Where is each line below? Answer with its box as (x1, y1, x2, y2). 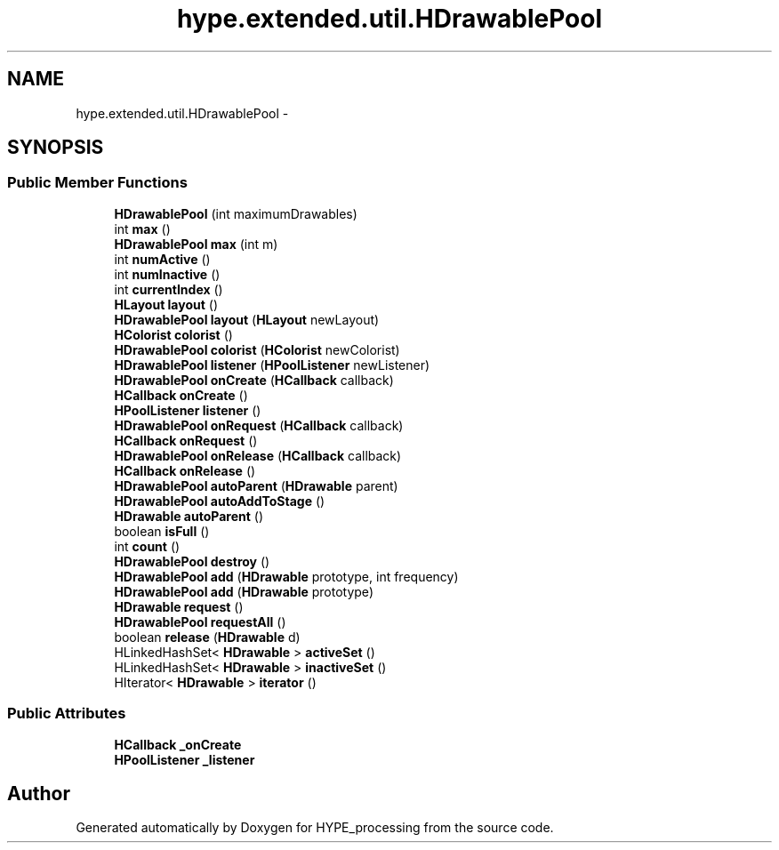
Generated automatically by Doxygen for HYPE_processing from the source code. (76, 820, 554, 836)
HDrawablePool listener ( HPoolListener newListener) (114, 357, 430, 373)
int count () (114, 538, 181, 554)
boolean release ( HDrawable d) (114, 629, 301, 645)
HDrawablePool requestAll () (114, 613, 286, 629)
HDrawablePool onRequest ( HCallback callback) (114, 417, 404, 433)
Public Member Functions (7, 173, 188, 192)
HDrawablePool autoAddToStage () (114, 493, 325, 509)
